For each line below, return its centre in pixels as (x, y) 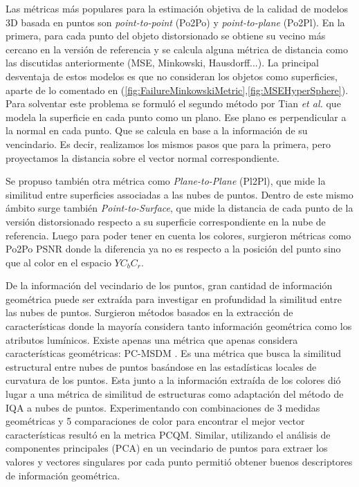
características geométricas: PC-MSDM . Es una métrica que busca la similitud (173, 353)
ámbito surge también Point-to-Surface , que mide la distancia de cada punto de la (179, 208)
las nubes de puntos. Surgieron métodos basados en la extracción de (149, 312)
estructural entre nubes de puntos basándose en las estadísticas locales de (161, 366)
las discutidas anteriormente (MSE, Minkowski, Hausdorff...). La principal (162, 63)
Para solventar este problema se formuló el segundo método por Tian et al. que (173, 103)
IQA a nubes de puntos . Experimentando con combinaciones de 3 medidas (163, 407)
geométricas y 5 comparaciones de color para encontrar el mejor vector (155, 421)
